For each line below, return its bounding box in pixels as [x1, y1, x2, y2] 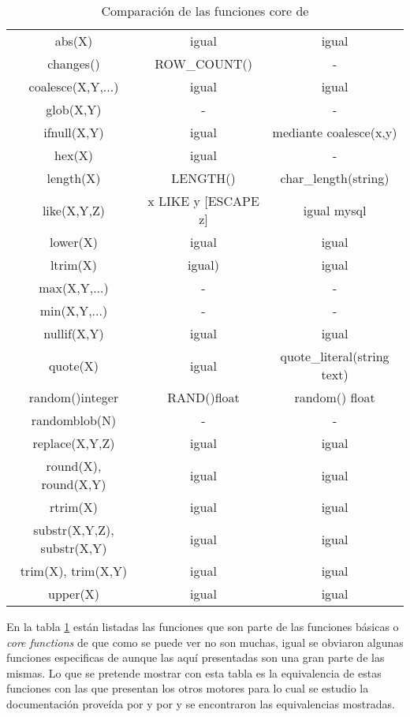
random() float [294, 388, 375, 406]
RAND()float [167, 388, 240, 406]
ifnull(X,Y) [43, 123, 104, 141]
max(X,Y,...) [39, 278, 109, 297]
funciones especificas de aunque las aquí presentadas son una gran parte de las [6, 649, 385, 666]
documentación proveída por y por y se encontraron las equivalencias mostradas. [6, 695, 395, 711]
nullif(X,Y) [43, 324, 104, 342]
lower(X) [50, 233, 98, 251]
